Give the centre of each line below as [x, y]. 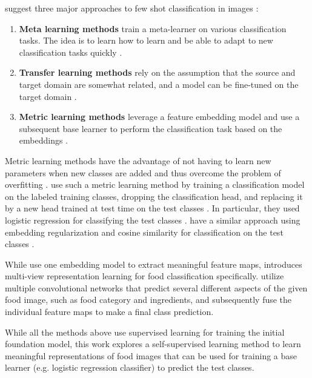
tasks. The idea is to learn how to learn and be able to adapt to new [146, 40]
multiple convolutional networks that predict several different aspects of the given [156, 287]
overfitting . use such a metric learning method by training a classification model [155, 184]
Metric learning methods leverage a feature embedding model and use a [159, 117]
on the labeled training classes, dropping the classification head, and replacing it [154, 196]
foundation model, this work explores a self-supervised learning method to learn [153, 344]
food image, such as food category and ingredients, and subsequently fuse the [148, 300]
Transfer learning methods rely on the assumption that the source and [157, 72]
